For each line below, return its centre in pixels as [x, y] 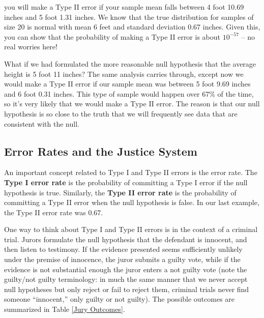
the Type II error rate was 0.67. [54, 212]
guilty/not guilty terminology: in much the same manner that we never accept [126, 279]
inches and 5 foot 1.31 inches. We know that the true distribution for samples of [129, 17]
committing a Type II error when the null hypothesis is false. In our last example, [132, 202]
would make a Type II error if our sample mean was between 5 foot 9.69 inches [127, 84]
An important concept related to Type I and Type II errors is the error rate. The [131, 172]
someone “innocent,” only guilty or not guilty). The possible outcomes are [120, 299]
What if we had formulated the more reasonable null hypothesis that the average [130, 63]
